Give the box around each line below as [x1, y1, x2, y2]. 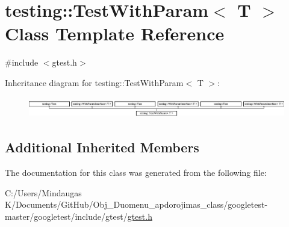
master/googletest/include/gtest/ [5, 210, 128, 222]
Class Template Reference [5, 21, 225, 46]
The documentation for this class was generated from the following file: [5, 166, 267, 179]
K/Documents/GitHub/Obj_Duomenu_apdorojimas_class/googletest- [5, 198, 268, 211]
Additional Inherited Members [5, 138, 199, 157]
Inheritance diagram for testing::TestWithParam [5, 76, 184, 89]
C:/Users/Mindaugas [5, 186, 82, 199]
